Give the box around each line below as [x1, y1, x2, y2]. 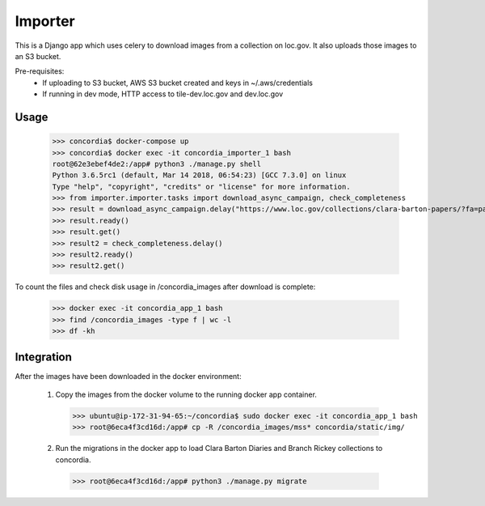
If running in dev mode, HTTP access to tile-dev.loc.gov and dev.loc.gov [42, 89, 284, 99]
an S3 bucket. [15, 51, 61, 61]
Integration [15, 350, 73, 364]
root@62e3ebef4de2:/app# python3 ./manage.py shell [52, 159, 262, 168]
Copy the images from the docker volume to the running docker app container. [55, 389, 317, 400]
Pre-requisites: [15, 66, 65, 76]
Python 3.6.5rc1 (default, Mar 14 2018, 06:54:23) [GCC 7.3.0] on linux [52, 171, 347, 180]
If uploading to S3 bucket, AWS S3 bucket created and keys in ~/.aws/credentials [42, 78, 313, 87]
